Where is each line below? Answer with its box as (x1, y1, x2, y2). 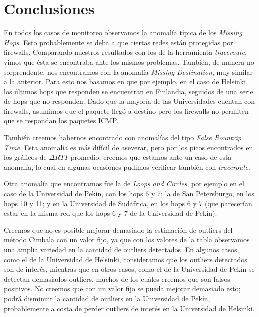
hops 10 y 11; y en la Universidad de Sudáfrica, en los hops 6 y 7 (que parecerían (4, 198, 252, 208)
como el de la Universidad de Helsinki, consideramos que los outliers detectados (4, 254, 247, 264)
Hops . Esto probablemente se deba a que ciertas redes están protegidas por (4, 37, 233, 47)
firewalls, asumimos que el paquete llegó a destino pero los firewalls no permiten (4, 105, 249, 116)
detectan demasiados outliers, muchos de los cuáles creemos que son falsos (4, 273, 230, 284)
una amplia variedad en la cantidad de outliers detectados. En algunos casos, (4, 244, 239, 254)
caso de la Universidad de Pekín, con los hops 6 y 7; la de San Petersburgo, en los (4, 188, 254, 199)
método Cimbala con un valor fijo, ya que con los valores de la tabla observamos (4, 234, 250, 245)
